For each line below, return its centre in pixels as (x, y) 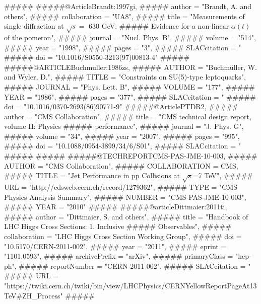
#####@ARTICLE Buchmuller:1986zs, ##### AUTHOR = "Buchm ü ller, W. (130, 67)
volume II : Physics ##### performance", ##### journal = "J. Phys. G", (124, 126)
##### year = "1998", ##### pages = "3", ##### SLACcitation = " (123, 47)
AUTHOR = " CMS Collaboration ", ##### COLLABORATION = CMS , (121, 165)
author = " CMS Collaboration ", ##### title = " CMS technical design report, (128, 116)
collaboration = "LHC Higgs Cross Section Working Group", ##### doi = (123, 236)
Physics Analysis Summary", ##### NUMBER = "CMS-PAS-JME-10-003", (125, 197)
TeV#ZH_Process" (34, 295)
